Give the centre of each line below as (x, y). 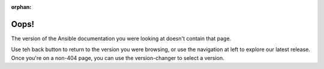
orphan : (21, 7)
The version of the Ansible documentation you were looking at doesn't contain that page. (121, 38)
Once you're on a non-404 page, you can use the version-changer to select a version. (118, 58)
